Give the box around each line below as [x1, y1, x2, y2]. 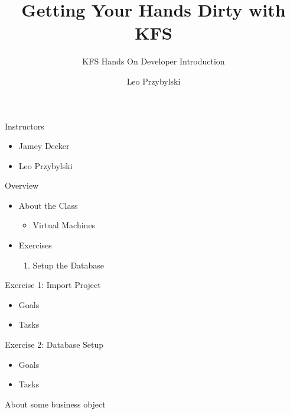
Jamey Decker [18, 140, 70, 152]
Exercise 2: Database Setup [5, 338, 104, 351]
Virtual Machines [32, 219, 96, 231]
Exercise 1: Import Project [5, 279, 101, 291]
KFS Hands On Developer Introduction [82, 55, 225, 67]
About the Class [18, 199, 78, 211]
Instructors [5, 119, 44, 132]
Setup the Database [32, 258, 105, 271]
